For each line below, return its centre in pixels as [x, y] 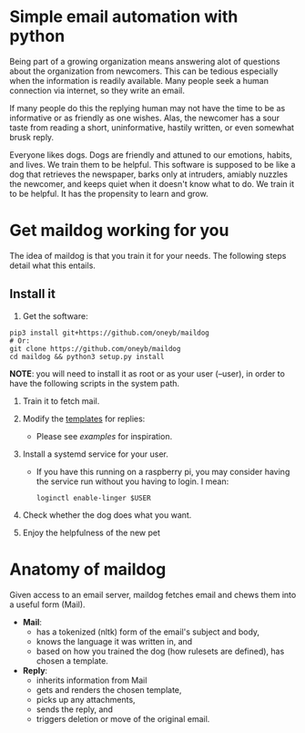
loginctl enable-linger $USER [94, 498]
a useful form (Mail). [47, 604]
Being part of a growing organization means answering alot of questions [145, 61]
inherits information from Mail [91, 680]
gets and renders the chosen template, [109, 689]
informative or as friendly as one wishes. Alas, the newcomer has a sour [145, 118]
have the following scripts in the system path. [95, 383]
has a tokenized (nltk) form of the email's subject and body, [148, 632]
